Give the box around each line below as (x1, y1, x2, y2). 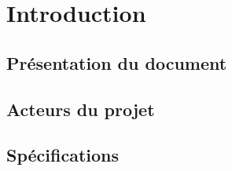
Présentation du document (6, 50, 227, 75)
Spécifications (6, 143, 120, 167)
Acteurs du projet (6, 96, 155, 121)
